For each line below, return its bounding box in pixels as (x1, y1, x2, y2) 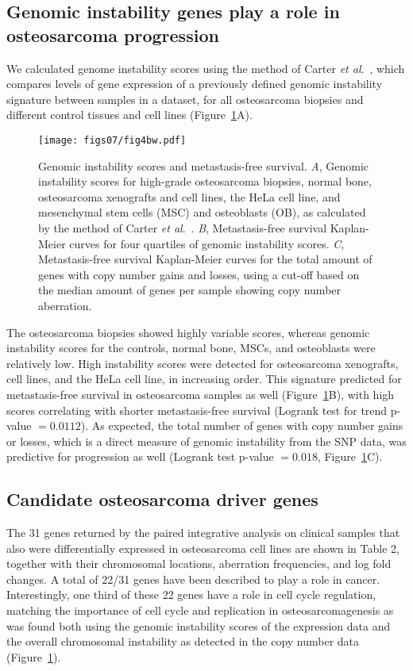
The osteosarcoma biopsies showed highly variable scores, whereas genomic (6, 324, 370, 340)
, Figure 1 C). (317, 448, 383, 465)
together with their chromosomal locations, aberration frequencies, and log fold (6, 555, 392, 572)
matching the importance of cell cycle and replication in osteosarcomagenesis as (6, 602, 394, 619)
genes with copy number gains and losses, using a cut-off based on (38, 266, 360, 282)
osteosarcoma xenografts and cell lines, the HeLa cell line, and (38, 188, 341, 205)
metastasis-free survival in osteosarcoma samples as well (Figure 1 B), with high (6, 385, 395, 402)
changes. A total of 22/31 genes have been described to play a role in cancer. (6, 570, 380, 587)
